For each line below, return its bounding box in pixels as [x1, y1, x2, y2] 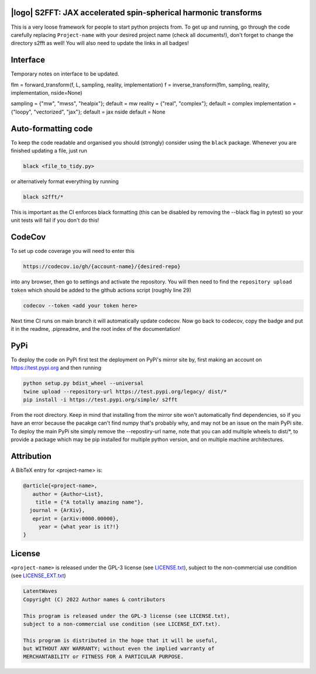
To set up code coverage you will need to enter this [11, 248, 135, 255]
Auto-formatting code [11, 124, 93, 134]
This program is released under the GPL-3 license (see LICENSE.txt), [23, 613, 231, 619]
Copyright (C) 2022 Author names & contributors [23, 596, 166, 603]
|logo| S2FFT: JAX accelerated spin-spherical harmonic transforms [11, 8, 262, 18]
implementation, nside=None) [11, 89, 83, 96]
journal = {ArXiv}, [29, 507, 85, 514]
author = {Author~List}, [32, 491, 104, 497]
